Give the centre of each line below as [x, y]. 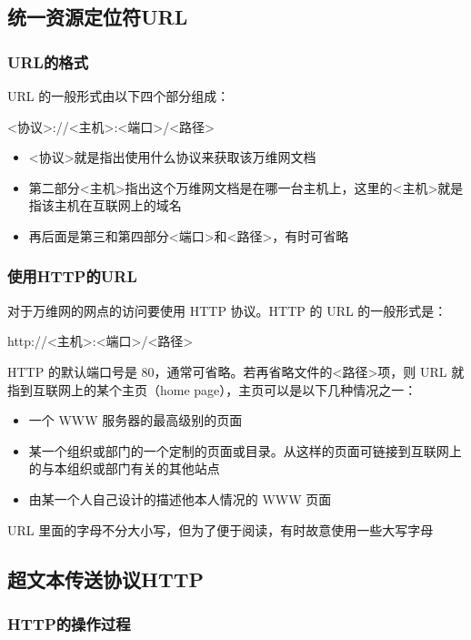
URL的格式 [48, 61]
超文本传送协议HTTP [106, 579]
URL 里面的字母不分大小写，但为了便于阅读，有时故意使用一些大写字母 [220, 529]
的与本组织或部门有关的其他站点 [124, 468]
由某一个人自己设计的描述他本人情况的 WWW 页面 [180, 498]
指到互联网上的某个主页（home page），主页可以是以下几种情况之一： [212, 389]
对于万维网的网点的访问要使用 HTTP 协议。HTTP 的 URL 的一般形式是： [227, 310]
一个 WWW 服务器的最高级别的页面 [135, 420]
